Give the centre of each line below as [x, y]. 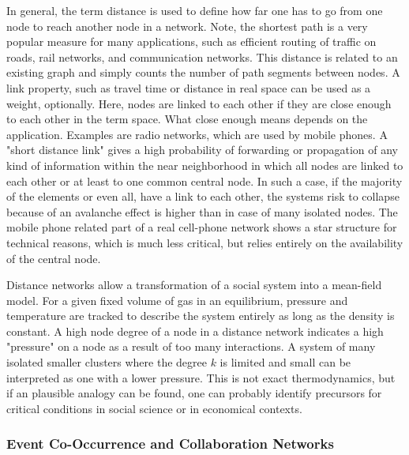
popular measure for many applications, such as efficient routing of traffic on [191, 41]
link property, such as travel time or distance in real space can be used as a [189, 87]
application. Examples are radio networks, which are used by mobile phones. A [197, 134]
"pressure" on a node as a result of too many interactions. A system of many [191, 346]
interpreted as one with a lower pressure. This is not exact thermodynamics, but [201, 377]
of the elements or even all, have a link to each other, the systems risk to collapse [203, 196]
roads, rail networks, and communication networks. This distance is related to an [202, 56]
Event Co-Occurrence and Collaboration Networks [170, 444]
